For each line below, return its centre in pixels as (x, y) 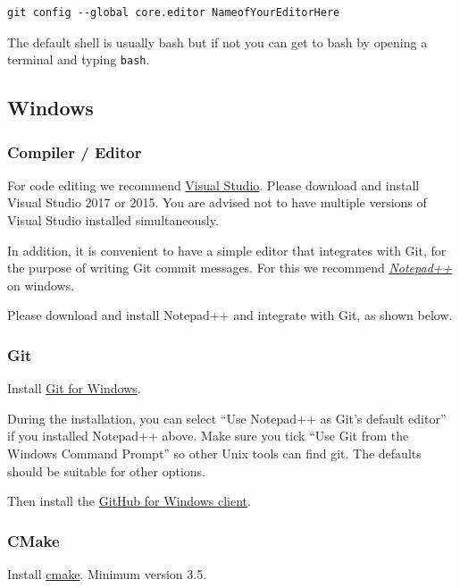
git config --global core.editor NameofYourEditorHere (174, 13)
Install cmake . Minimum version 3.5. (107, 574)
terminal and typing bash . (79, 59)
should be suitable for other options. (107, 470)
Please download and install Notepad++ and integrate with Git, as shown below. (230, 315)
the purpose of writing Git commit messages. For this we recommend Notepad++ (230, 268)
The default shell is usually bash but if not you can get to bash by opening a (217, 42)
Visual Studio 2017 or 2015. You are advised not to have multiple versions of (217, 202)
